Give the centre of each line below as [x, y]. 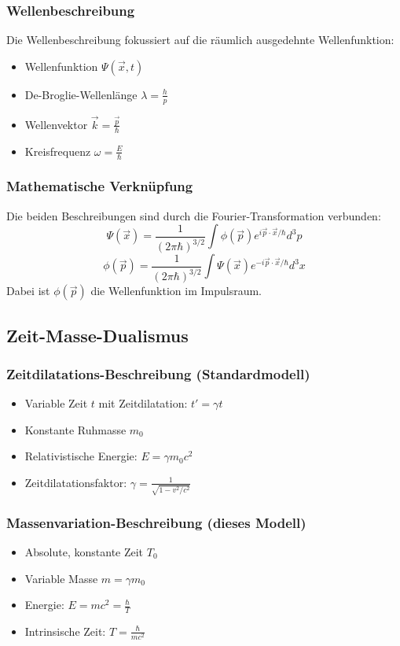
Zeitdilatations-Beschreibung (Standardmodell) [158, 373]
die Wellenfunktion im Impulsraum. [176, 291]
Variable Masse [61, 578]
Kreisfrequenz [58, 151]
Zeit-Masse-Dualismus [97, 335]
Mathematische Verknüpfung [100, 186]
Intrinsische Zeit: [65, 631]
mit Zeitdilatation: [143, 403]
